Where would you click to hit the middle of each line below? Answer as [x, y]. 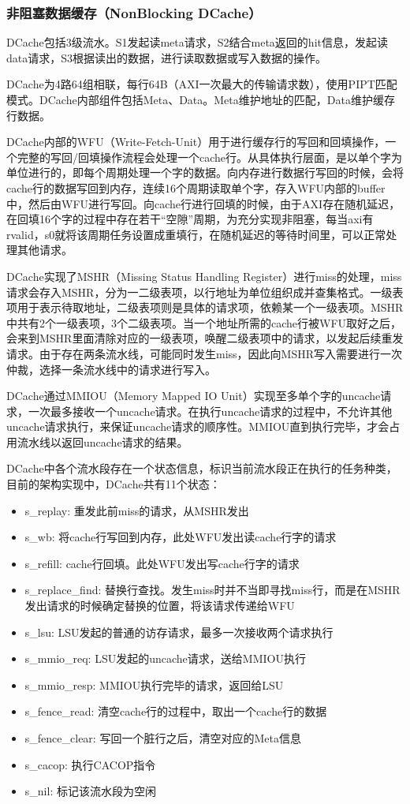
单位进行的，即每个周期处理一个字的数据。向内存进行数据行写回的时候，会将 [205, 172]
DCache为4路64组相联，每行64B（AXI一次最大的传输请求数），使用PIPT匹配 [202, 84]
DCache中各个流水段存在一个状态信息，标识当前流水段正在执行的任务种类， [202, 468]
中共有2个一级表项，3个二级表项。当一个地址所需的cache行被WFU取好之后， [204, 322]
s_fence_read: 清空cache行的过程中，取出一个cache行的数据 [176, 711]
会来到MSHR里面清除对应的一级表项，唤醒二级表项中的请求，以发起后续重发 [205, 338]
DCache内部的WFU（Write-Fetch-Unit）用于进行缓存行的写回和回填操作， [196, 142]
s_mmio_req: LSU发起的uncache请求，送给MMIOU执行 [165, 658]
